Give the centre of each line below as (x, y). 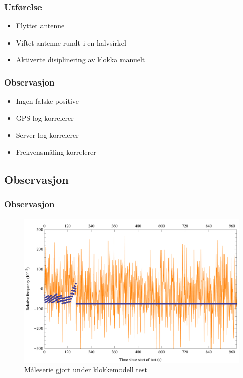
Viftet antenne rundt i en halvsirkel (71, 42)
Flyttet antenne (40, 26)
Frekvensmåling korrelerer (56, 152)
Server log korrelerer (47, 135)
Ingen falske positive (48, 101)
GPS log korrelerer (45, 118)
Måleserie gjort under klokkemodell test (86, 370)
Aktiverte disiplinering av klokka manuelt (80, 59)
